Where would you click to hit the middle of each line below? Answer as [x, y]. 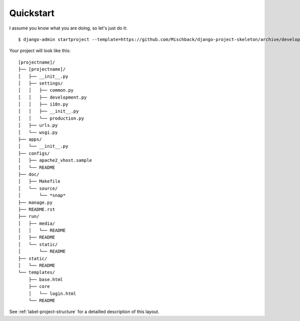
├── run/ [29, 216]
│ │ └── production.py [51, 118]
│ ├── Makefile [39, 181]
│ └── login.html [52, 293]
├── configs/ [34, 153]
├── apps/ [30, 139]
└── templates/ [37, 272]
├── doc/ [29, 174]
